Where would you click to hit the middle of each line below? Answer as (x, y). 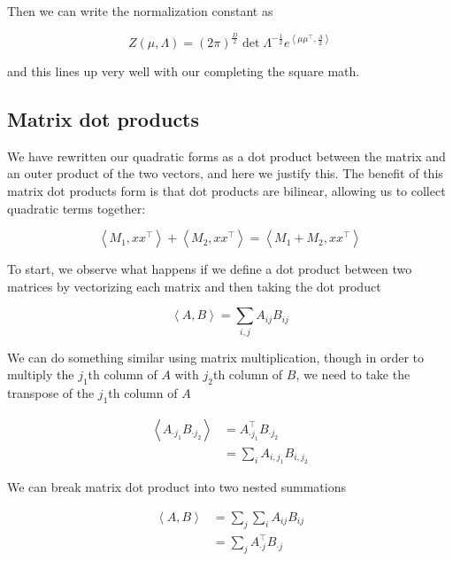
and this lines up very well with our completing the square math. (184, 70)
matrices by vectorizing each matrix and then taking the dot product (194, 286)
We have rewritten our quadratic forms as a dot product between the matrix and (226, 156)
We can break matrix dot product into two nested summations (177, 487)
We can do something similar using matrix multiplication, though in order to (215, 357)
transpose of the (51, 393)
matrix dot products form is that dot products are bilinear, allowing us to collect (226, 190)
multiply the (41, 374)
